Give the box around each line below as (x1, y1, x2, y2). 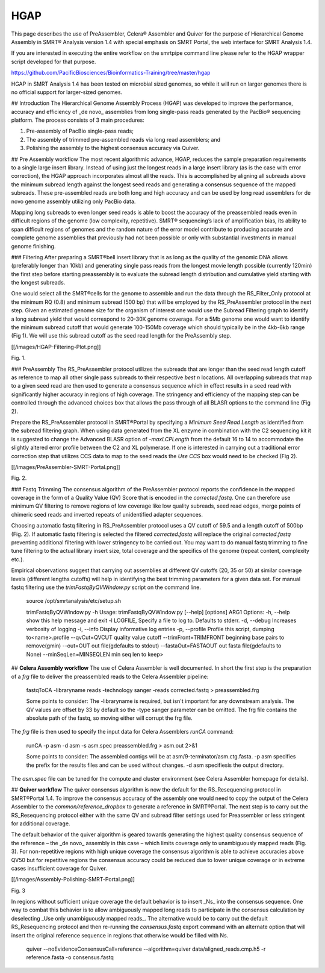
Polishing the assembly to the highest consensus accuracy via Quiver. (26, 145, 200, 152)
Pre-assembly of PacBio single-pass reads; (26, 127, 134, 135)
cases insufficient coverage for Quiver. (11, 864, 108, 872)
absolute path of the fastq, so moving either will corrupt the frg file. (26, 714, 193, 722)
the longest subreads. (11, 279, 66, 286)
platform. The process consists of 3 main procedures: (11, 116, 144, 124)
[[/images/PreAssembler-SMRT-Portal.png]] (11, 463, 120, 470)
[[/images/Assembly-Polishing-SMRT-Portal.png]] (11, 876, 135, 883)
